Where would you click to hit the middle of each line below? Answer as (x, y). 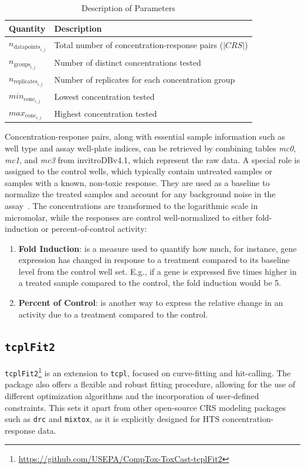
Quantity (27, 28)
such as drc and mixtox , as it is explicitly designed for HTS (112, 419)
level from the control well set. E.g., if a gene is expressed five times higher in (157, 271)
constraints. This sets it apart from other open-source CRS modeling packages (145, 407)
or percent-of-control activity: (94, 229)
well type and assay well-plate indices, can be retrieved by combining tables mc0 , (150, 148)
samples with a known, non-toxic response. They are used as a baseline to (137, 182)
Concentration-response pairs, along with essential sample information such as (145, 136)
